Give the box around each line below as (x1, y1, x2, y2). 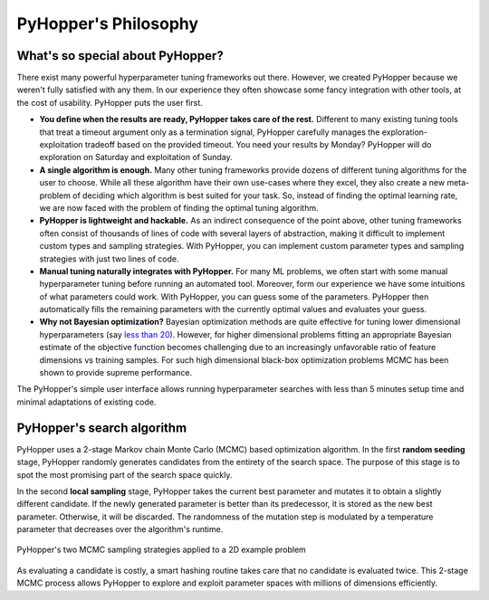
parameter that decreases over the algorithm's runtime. (16, 524, 224, 535)
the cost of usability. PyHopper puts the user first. (16, 97, 203, 108)
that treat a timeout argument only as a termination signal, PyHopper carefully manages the (39, 127, 380, 138)
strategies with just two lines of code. (39, 253, 179, 264)
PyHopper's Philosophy (16, 14, 199, 33)
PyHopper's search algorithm (16, 420, 187, 435)
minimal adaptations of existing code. (16, 396, 157, 407)
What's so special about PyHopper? (16, 48, 224, 63)
